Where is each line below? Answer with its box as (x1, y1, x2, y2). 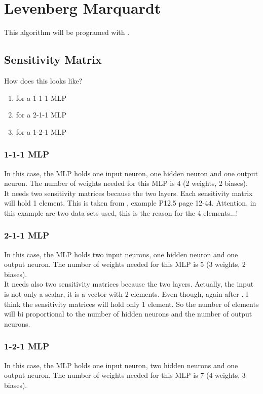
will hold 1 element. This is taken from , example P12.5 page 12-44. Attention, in (4, 198, 256, 208)
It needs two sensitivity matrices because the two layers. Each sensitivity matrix (4, 187, 253, 198)
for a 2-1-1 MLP (16, 109, 67, 120)
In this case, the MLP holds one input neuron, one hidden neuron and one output (4, 168, 258, 178)
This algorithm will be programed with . (4, 27, 130, 37)
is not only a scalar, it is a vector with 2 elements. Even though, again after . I (4, 289, 249, 299)
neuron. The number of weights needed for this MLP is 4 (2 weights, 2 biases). (4, 178, 248, 188)
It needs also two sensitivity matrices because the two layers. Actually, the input (4, 279, 254, 289)
